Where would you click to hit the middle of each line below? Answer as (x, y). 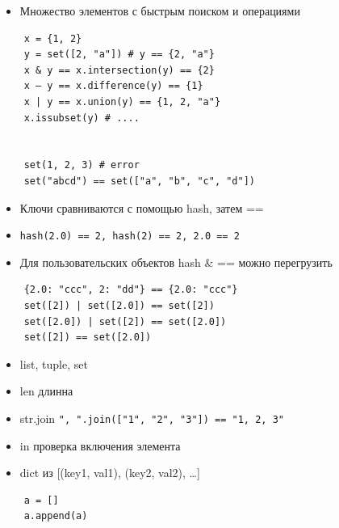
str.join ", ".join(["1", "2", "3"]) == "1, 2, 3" (152, 418)
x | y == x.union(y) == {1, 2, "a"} (122, 101)
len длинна (46, 391)
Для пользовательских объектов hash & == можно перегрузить (176, 262)
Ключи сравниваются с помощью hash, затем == (142, 207)
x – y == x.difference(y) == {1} (113, 86)
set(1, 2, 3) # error (82, 165)
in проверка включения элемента (100, 445)
